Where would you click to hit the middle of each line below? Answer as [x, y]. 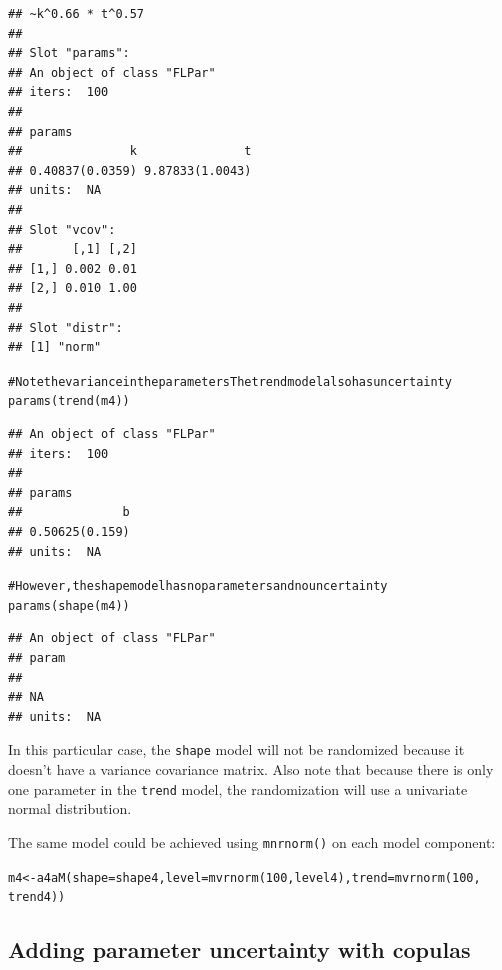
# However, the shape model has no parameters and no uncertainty [198, 586]
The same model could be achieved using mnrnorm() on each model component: [252, 841]
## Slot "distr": [65, 327]
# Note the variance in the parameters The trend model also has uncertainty [230, 381]
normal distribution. [70, 808]
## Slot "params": [69, 53]
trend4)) [37, 897]
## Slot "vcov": [62, 229]
